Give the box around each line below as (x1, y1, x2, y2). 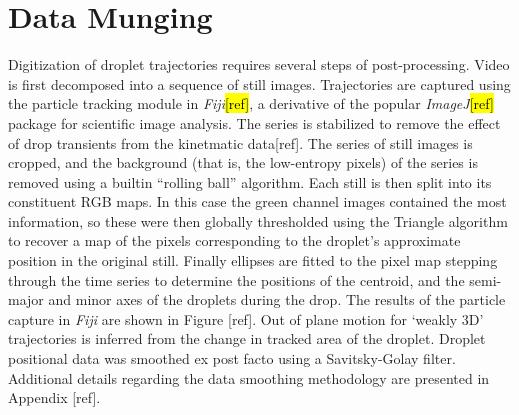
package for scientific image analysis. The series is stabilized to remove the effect (8, 112, 501, 133)
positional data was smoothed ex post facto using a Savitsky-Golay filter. (8, 348, 456, 369)
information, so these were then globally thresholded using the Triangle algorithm (8, 210, 508, 231)
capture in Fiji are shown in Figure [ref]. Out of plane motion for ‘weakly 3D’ (8, 308, 484, 329)
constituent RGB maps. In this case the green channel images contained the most (8, 191, 507, 212)
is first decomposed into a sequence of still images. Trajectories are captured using (8, 73, 511, 94)
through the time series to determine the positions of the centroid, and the (8, 269, 465, 290)
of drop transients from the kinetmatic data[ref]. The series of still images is (8, 132, 473, 153)
